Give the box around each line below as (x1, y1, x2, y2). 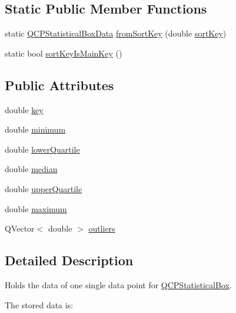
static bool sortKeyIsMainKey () (5, 47, 122, 59)
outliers (88, 222, 115, 235)
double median (5, 163, 58, 175)
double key (5, 103, 44, 116)
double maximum (5, 202, 67, 215)
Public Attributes (5, 75, 114, 94)
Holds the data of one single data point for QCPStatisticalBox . (5, 278, 232, 291)
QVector (5, 222, 35, 235)
